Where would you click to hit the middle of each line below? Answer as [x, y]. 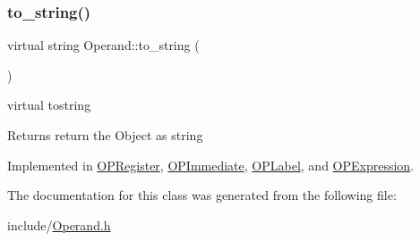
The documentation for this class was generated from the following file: [202, 195]
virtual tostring [49, 105]
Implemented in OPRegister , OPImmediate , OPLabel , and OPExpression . [211, 165]
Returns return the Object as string [105, 135]
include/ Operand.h [59, 224]
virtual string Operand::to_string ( [103, 45]
